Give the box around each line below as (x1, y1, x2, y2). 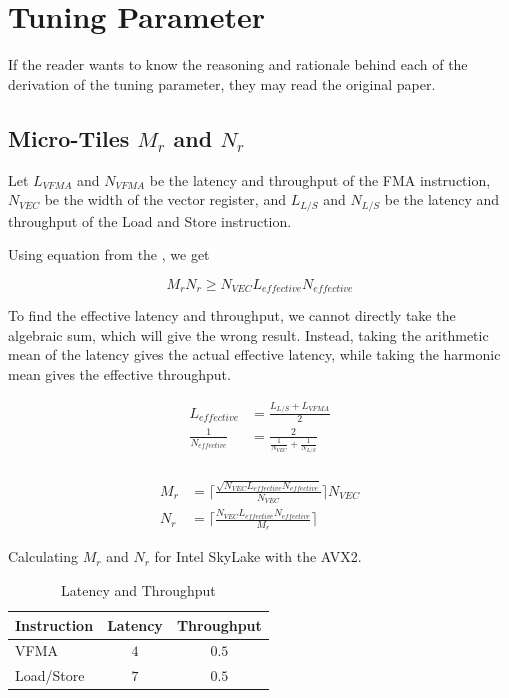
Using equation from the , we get (8, 244, 210, 265)
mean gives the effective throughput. (8, 363, 231, 384)
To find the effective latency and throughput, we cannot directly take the (8, 305, 456, 326)
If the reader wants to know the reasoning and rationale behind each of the (8, 54, 468, 75)
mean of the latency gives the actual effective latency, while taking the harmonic (8, 344, 501, 365)
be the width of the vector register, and (44, 189, 286, 210)
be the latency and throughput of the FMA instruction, (149, 169, 491, 190)
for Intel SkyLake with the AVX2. (154, 546, 362, 567)
